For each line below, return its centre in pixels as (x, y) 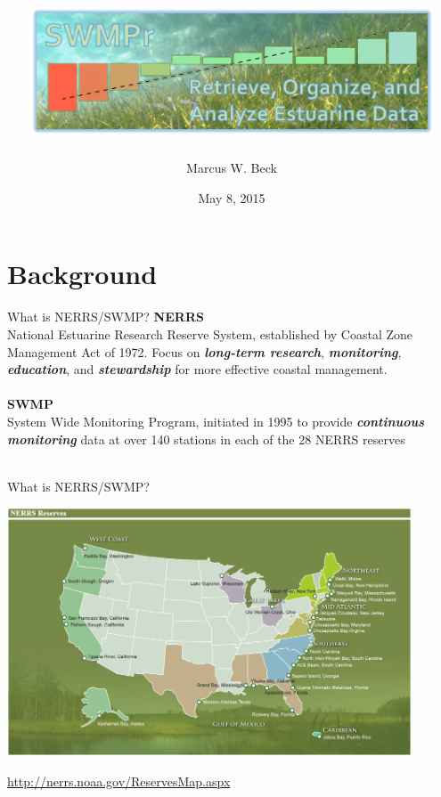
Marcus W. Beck (232, 168)
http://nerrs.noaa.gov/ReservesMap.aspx (119, 781)
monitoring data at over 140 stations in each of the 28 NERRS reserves (206, 439)
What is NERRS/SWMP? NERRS (106, 317)
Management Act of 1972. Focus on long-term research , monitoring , (204, 351)
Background (82, 274)
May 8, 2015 (232, 197)
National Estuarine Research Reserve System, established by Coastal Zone (210, 333)
